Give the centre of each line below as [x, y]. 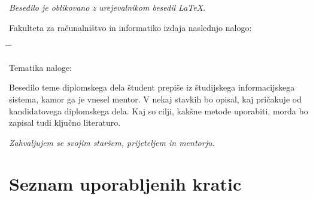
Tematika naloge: [40, 67]
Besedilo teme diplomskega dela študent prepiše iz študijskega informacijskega [152, 87]
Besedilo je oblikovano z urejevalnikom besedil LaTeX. [107, 7]
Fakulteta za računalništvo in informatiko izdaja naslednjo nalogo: [130, 27]
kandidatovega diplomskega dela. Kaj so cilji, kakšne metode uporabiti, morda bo [159, 111]
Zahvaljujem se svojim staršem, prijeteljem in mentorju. [112, 142]
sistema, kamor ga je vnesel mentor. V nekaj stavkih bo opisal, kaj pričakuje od [155, 99]
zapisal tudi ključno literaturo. [65, 122]
